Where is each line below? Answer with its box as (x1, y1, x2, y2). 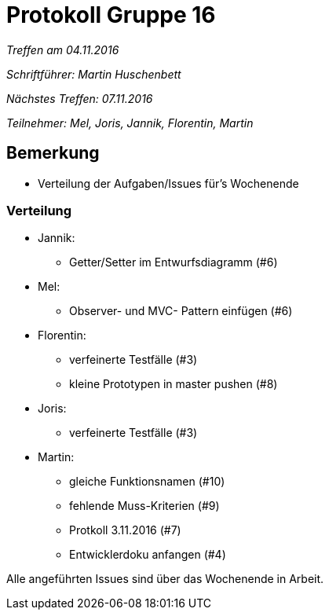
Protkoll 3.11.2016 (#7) (69, 523, 181, 537)
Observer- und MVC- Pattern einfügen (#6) (69, 304, 293, 318)
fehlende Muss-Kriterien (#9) (69, 499, 220, 513)
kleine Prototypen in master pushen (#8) (69, 377, 278, 391)
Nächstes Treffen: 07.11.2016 (6, 91, 153, 105)
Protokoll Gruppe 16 (6, 2, 216, 28)
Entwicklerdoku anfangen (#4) (69, 548, 226, 562)
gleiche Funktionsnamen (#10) (69, 475, 225, 489)
